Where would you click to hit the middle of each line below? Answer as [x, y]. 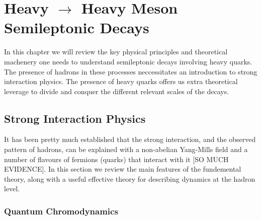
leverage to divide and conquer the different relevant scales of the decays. [117, 91]
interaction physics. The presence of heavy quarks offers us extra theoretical [121, 81]
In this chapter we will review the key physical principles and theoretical [116, 52]
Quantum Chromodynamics [61, 211]
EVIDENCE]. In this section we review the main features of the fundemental [123, 169]
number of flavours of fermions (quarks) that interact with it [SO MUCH [116, 159]
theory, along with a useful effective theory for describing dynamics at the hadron [130, 178]
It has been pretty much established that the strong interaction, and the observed [130, 139]
